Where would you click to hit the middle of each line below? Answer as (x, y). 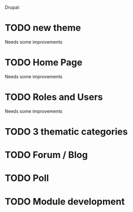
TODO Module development (65, 202)
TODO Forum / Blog (46, 155)
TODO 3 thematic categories (66, 132)
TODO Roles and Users (54, 97)
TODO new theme (43, 28)
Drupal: (12, 7)
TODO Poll (27, 178)
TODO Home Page (44, 63)
